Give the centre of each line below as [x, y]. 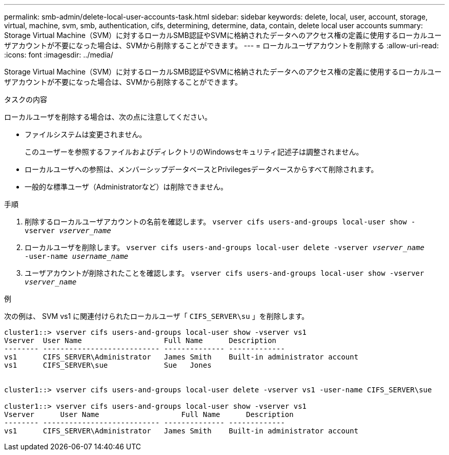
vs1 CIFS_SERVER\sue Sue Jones [108, 365]
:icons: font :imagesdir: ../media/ [59, 55]
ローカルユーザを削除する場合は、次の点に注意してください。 [108, 117]
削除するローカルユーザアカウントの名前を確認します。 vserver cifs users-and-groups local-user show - [220, 222]
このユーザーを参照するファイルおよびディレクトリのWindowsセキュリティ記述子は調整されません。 [194, 152]
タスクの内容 [26, 99]
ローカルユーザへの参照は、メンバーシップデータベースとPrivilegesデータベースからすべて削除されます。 [201, 169]
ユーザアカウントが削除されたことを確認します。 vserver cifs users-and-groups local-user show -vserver [224, 273]
